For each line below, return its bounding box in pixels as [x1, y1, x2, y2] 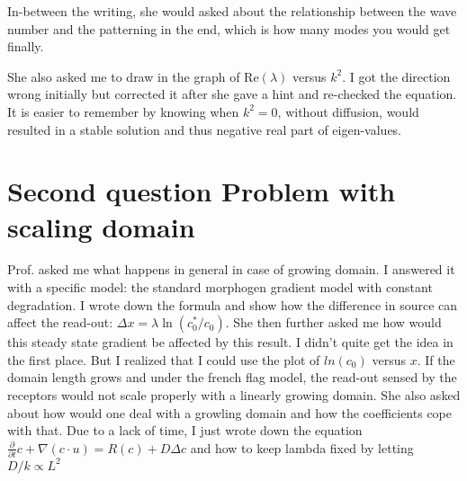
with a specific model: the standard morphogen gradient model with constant [7, 278, 433, 297]
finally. [7, 37, 44, 56]
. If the [417, 350, 455, 369]
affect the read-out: [7, 313, 113, 332]
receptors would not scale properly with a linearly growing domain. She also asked [7, 386, 461, 405]
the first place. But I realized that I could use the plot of [7, 350, 320, 369]
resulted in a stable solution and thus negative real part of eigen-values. [7, 120, 402, 138]
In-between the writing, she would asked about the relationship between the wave [7, 2, 457, 20]
